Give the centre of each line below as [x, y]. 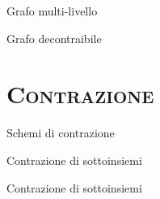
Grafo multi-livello [52, 11]
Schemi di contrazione [61, 133]
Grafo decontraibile [54, 38]
